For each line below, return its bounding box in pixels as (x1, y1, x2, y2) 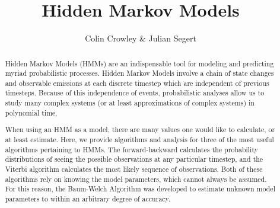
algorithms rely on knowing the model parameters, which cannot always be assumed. (5, 174, 267, 184)
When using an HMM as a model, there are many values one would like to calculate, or (5, 124, 275, 135)
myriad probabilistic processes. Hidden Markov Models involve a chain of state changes (5, 68, 274, 78)
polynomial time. (5, 107, 58, 117)
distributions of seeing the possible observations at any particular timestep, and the (5, 154, 263, 164)
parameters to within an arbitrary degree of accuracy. (5, 193, 171, 203)
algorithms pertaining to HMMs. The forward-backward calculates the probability (5, 144, 258, 154)
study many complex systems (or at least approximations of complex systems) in (5, 98, 254, 108)
